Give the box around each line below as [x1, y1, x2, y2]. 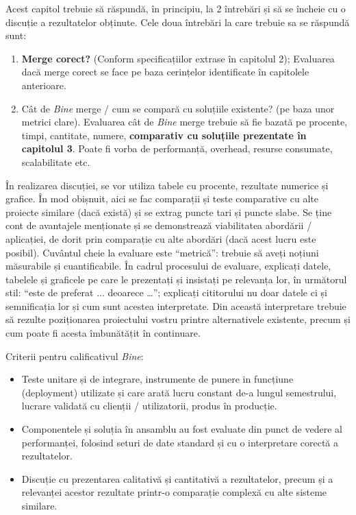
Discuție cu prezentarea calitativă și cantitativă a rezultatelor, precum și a [21, 471, 333, 486]
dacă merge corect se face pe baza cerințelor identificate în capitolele [21, 64, 309, 79]
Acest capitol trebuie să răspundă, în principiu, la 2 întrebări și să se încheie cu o [5, 1, 346, 15]
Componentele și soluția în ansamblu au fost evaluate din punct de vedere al [21, 422, 342, 436]
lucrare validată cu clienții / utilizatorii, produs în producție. [21, 398, 277, 413]
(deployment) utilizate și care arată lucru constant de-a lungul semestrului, [21, 385, 337, 399]
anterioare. [21, 77, 66, 92]
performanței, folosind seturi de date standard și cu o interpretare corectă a [21, 435, 339, 449]
